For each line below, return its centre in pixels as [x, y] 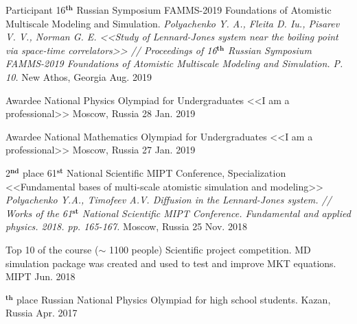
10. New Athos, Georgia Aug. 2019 [79, 76]
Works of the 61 [39, 213]
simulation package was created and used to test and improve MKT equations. [171, 263]
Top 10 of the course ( [52, 249]
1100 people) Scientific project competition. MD [210, 249]
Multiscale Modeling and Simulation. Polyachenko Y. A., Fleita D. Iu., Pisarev [173, 23]
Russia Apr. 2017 [42, 313]
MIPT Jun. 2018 [41, 276]
